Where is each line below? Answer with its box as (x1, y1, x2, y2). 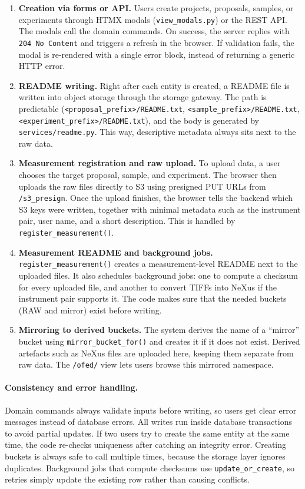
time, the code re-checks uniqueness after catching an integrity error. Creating (5, 438, 287, 451)
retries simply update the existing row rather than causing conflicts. (5, 473, 250, 485)
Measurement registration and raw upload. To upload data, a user (18, 157, 281, 169)
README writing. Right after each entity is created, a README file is (18, 79, 290, 91)
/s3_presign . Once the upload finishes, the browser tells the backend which (18, 191, 293, 204)
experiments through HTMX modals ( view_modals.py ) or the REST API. (18, 13, 287, 25)
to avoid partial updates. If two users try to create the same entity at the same (5, 427, 290, 439)
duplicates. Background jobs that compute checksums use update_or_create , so (5, 461, 295, 474)
